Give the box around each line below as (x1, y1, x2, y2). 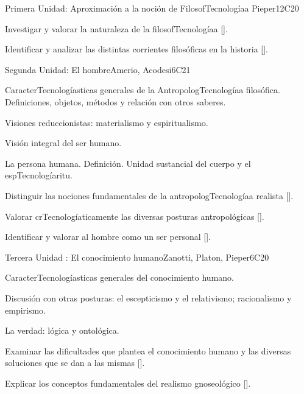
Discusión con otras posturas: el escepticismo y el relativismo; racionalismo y (5, 291, 292, 304)
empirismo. (5, 303, 46, 316)
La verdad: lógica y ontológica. (5, 324, 119, 337)
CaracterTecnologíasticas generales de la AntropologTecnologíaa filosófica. (5, 83, 280, 96)
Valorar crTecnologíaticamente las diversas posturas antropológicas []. (5, 209, 264, 222)
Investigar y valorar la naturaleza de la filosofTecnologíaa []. (5, 22, 228, 35)
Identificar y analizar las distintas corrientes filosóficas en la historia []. (5, 43, 269, 55)
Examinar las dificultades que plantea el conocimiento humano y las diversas (5, 344, 291, 357)
